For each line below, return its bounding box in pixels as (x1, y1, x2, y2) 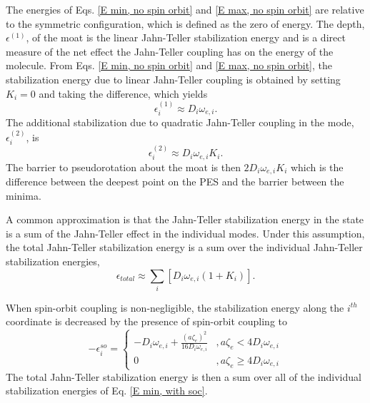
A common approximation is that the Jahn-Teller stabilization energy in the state (6, 212, 364, 227)
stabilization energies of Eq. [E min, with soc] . (6, 383, 208, 398)
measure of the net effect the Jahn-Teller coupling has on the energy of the (6, 44, 334, 58)
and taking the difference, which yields (39, 86, 208, 101)
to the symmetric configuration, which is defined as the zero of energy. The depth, (6, 16, 365, 31)
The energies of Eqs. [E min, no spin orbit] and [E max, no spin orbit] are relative (6, 2, 364, 16)
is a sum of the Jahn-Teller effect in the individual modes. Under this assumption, (6, 225, 365, 240)
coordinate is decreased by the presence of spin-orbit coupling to (6, 314, 288, 329)
